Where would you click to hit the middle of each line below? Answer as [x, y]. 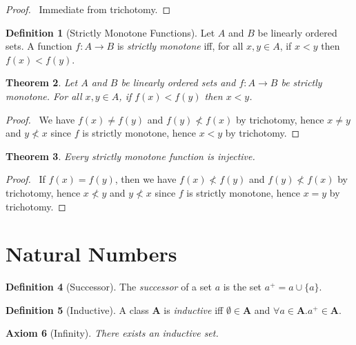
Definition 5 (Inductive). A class [77, 309]
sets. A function [39, 46]
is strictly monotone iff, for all [180, 46]
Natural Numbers [91, 254]
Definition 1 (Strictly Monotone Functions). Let [110, 32]
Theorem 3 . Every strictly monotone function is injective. [130, 156]
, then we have [146, 179]
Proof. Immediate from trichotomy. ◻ [88, 9]
